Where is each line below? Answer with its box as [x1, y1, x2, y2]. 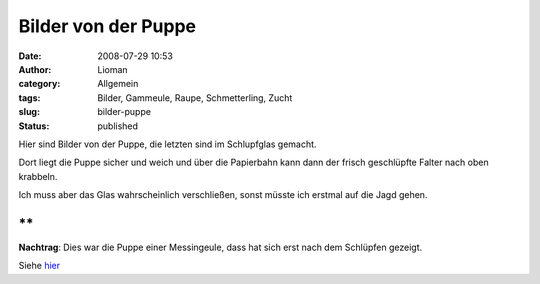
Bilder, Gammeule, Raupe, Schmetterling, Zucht [97, 91, 293, 104]
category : [18, 78, 61, 90]
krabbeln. [18, 170, 58, 182]
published [97, 120, 139, 132]
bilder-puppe [97, 106, 152, 118]
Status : [18, 120, 50, 132]
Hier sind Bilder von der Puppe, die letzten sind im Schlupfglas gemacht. [18, 138, 317, 150]
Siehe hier [18, 260, 61, 272]
